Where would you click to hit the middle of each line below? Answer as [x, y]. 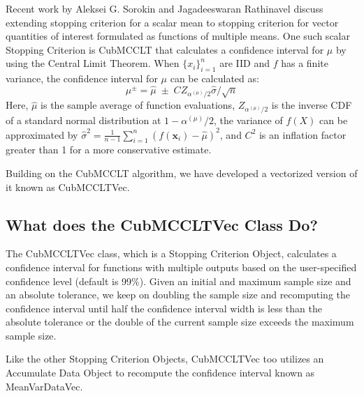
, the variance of [248, 120]
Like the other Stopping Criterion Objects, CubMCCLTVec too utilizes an [165, 359]
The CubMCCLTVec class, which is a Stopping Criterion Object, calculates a [171, 253]
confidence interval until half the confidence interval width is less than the [164, 308]
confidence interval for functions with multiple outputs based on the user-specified [181, 267]
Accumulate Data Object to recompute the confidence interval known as [160, 373]
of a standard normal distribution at [83, 120]
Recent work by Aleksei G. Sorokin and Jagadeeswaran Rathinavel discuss [165, 8]
